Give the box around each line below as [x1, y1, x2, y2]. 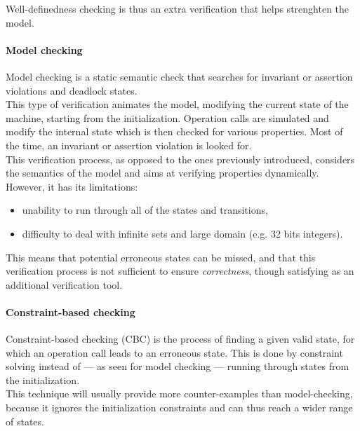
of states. [6, 413, 44, 428]
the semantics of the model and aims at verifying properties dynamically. [6, 165, 319, 180]
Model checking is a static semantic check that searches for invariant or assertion [6, 69, 353, 83]
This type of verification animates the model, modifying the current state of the [6, 97, 349, 111]
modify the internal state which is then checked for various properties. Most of [6, 124, 343, 139]
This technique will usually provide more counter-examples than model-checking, [6, 386, 353, 401]
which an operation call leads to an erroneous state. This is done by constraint [6, 345, 343, 360]
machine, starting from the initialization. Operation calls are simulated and [6, 110, 329, 125]
